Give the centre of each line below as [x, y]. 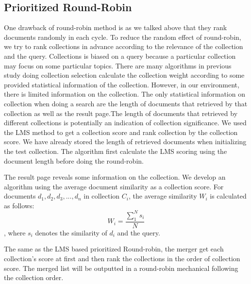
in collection [102, 196]
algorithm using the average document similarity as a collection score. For [114, 186]
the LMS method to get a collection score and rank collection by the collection [121, 132]
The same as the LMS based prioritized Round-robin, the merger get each [114, 249]
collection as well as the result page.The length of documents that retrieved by [121, 113]
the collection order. [34, 277]
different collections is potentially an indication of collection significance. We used [125, 123]
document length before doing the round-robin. [74, 160]
